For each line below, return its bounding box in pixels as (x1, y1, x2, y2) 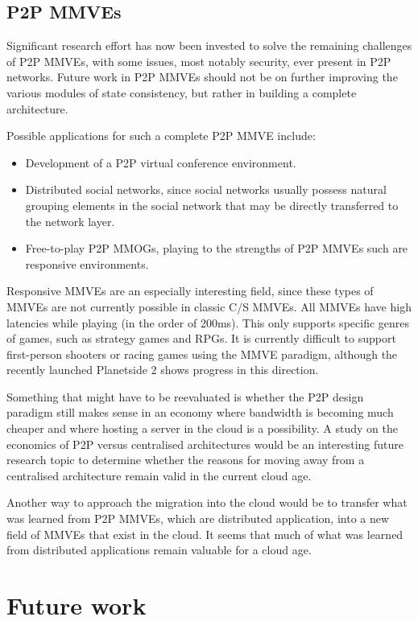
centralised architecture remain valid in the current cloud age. (6, 467, 312, 483)
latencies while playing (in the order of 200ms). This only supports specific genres (6, 314, 410, 331)
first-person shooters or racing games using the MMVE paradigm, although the (6, 345, 398, 362)
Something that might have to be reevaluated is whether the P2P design (6, 388, 364, 405)
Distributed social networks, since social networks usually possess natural (25, 181, 387, 198)
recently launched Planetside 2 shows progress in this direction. (6, 361, 319, 378)
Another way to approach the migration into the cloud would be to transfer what (6, 494, 408, 511)
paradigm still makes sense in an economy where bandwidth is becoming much (6, 404, 394, 421)
